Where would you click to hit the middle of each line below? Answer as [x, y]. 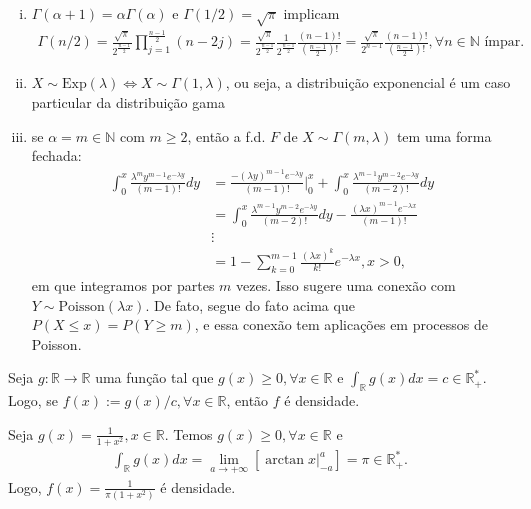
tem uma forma [444, 135]
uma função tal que [154, 377]
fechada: [56, 155]
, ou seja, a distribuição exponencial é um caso [368, 82]
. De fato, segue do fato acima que [250, 304]
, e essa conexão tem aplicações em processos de [341, 324]
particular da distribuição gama [128, 102]
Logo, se [33, 400]
